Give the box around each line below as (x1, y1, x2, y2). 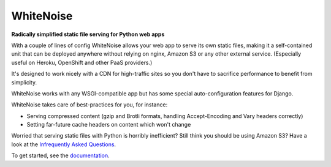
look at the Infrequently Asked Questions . (11, 141, 116, 148)
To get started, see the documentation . (11, 152, 110, 159)
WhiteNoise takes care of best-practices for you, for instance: (11, 101, 168, 108)
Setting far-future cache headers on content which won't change (26, 121, 191, 128)
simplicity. (11, 78, 37, 86)
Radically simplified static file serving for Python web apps (11, 31, 165, 38)
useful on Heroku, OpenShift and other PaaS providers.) (11, 59, 153, 66)
